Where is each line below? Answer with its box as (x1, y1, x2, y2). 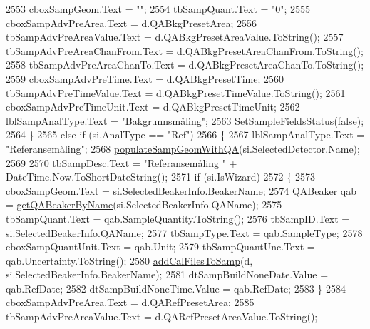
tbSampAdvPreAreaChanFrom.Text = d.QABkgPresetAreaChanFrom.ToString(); (6, 43, 364, 58)
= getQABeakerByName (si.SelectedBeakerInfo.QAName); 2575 (6, 197, 282, 212)
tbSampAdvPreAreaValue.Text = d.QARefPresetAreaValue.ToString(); (6, 309, 318, 324)
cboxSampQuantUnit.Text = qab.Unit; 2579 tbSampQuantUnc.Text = (6, 239, 315, 254)
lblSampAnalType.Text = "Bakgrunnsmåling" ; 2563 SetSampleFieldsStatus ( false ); (6, 113, 364, 128)
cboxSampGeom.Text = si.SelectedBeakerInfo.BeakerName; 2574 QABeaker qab (6, 183, 356, 198)
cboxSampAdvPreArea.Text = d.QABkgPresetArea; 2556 (6, 15, 257, 30)
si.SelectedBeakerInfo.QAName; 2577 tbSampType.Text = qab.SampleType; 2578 (6, 225, 363, 240)
